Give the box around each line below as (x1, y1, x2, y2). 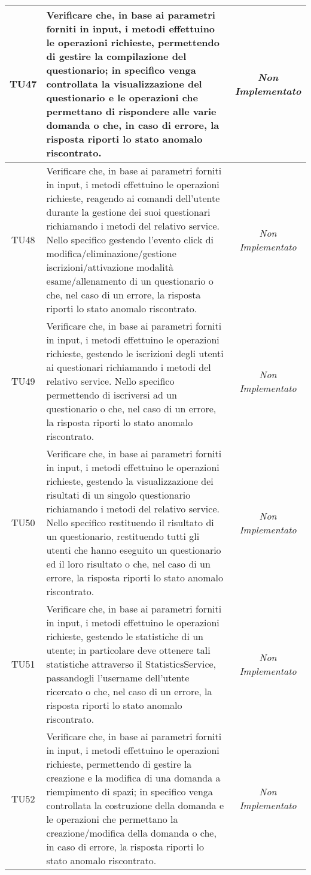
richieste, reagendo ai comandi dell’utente (46, 191, 220, 205)
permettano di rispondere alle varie (46, 104, 217, 118)
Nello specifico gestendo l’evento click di (46, 233, 214, 246)
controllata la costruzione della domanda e (46, 798, 224, 812)
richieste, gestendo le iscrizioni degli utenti (46, 346, 224, 360)
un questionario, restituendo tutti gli (46, 529, 200, 543)
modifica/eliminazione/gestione (46, 246, 176, 260)
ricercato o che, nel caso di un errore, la (46, 684, 212, 698)
